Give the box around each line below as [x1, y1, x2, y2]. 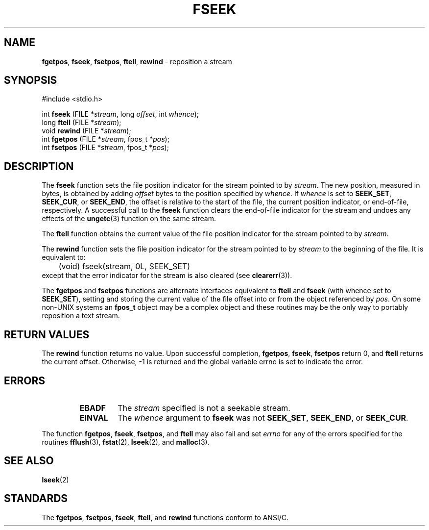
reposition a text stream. [42, 311, 120, 320]
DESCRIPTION [4, 160, 74, 173]
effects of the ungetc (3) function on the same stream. [42, 214, 216, 223]
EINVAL [79, 412, 108, 423]
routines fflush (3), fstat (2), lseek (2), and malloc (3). [42, 437, 210, 446]
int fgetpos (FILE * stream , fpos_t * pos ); [42, 135, 169, 144]
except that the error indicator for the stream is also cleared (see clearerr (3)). [42, 271, 292, 280]
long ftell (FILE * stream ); [42, 118, 121, 127]
